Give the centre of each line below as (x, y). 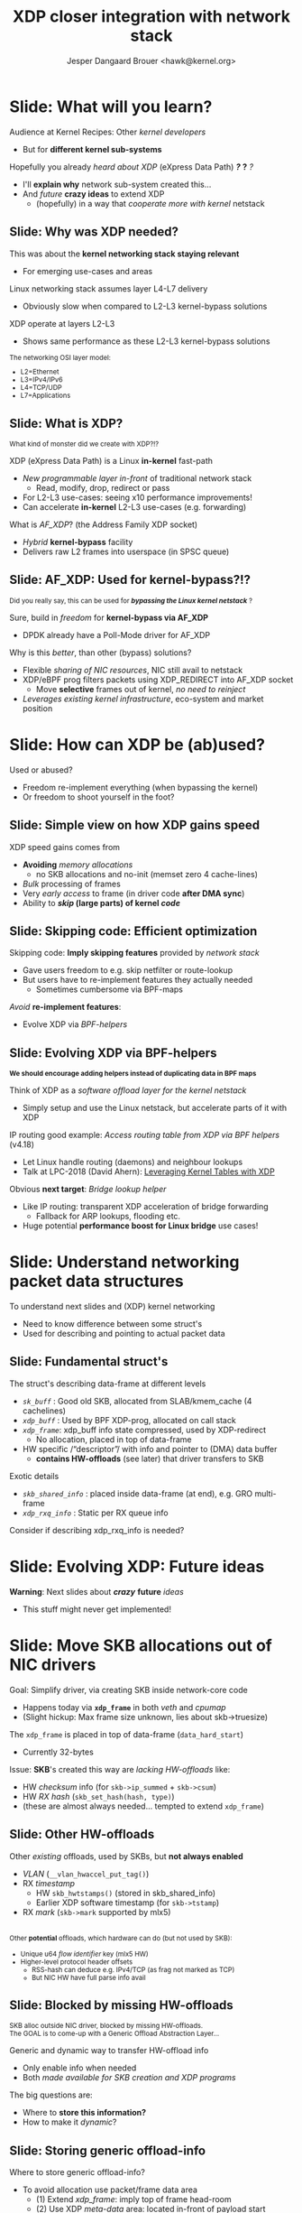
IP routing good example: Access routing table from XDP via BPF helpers (145, 1135)
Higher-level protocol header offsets (77, 1962)
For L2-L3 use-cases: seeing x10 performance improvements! (137, 497)
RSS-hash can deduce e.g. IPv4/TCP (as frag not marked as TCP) (133, 1969)
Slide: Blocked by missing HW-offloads (122, 2005)
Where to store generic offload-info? (78, 2172)
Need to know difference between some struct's (112, 1324)
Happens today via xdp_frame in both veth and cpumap (124, 1707)
